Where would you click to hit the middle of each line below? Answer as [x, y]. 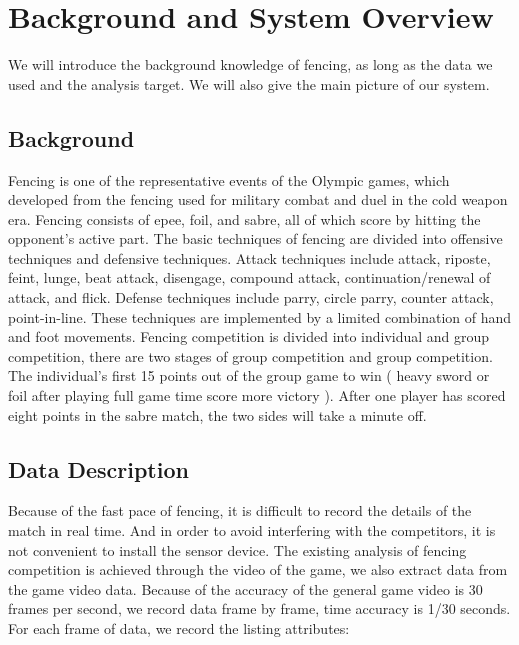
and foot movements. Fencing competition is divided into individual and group [249, 336]
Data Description [98, 468]
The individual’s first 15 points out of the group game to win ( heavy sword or [249, 375]
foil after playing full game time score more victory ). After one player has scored [257, 395]
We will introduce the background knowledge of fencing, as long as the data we [250, 64]
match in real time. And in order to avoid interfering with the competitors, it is [252, 530]
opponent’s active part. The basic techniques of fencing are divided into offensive [255, 238]
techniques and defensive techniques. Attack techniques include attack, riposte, [249, 257]
